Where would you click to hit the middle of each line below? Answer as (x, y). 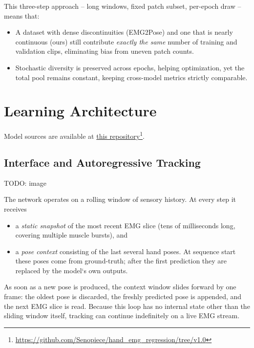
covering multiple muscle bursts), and (72, 235)
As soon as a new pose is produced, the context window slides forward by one (120, 287)
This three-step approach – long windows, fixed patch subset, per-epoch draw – (123, 6)
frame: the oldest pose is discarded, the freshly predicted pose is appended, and (123, 296)
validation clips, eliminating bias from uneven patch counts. (105, 51)
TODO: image (25, 183)
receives (15, 208)
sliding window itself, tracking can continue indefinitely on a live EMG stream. (122, 315)
